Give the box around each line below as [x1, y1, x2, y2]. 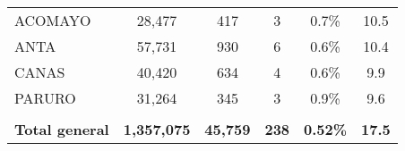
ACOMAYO [14, 10, 91, 30]
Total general [14, 119, 109, 139]
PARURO [14, 88, 76, 108]
